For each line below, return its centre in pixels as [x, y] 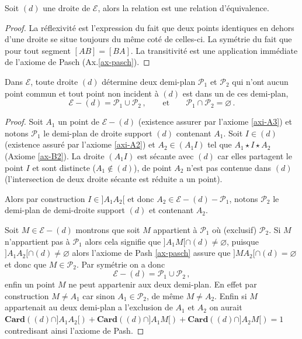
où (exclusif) [235, 229]
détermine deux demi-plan [149, 81]
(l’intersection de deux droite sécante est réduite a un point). [114, 179]
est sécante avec [165, 155]
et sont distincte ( [64, 167]
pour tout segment [38, 50]
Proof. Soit [24, 121]
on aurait [226, 307]
